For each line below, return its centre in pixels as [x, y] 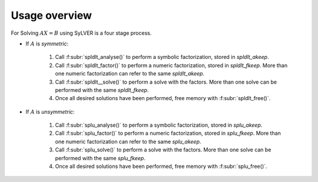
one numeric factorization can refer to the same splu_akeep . [128, 141]
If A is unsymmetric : [50, 111]
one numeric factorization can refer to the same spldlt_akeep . [130, 74]
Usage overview [52, 15]
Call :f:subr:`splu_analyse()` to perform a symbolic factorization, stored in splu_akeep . [159, 125]
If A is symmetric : [47, 44]
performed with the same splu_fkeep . [100, 158]
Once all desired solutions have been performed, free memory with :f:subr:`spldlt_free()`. [163, 98]
